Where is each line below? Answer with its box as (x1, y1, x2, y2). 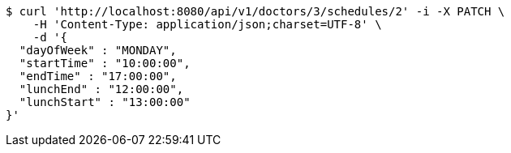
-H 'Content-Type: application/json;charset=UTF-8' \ (32, 18, 382, 31)
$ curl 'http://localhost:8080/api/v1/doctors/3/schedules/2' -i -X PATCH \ (6, 5, 505, 18)
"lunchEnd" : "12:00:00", (19, 83, 184, 96)
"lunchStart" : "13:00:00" (19, 96, 191, 108)
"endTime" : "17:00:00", (19, 70, 177, 83)
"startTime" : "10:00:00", (19, 57, 191, 70)
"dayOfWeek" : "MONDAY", (19, 44, 177, 57)
